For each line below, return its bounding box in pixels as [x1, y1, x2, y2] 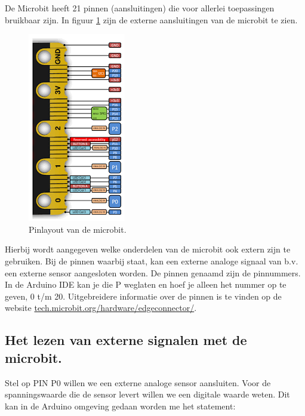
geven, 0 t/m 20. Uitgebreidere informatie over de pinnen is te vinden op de [5, 289, 282, 302]
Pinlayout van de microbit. [29, 223, 127, 235]
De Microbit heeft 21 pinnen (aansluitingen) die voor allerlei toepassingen [5, 2, 275, 14]
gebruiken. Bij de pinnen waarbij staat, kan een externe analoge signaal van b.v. [5, 254, 298, 267]
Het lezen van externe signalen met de [5, 331, 247, 349]
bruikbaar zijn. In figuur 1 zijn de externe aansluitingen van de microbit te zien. [5, 13, 298, 26]
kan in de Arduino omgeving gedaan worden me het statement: [5, 399, 236, 412]
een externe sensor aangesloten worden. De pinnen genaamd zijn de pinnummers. [5, 266, 301, 279]
